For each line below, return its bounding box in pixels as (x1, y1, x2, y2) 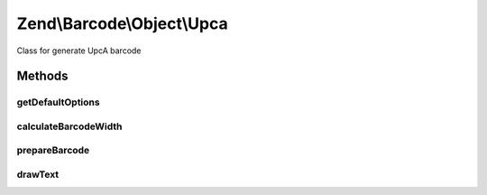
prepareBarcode (16, 144, 90, 157)
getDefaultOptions (16, 96, 100, 108)
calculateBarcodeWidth (16, 120, 123, 133)
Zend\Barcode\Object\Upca (16, 14, 229, 33)
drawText (16, 168, 60, 181)
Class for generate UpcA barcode (16, 45, 142, 56)
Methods (16, 69, 69, 84)
